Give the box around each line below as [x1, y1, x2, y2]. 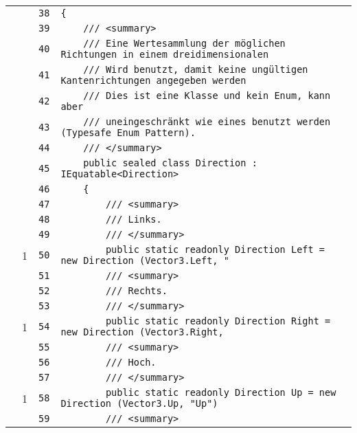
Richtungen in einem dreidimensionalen [60, 49, 269, 60]
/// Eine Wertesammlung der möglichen [83, 38, 286, 49]
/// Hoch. [105, 357, 157, 368]
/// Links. [105, 214, 162, 225]
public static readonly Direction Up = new [105, 387, 336, 398]
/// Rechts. [105, 285, 168, 296]
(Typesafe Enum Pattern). [60, 127, 196, 138]
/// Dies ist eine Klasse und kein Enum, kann [83, 90, 331, 101]
